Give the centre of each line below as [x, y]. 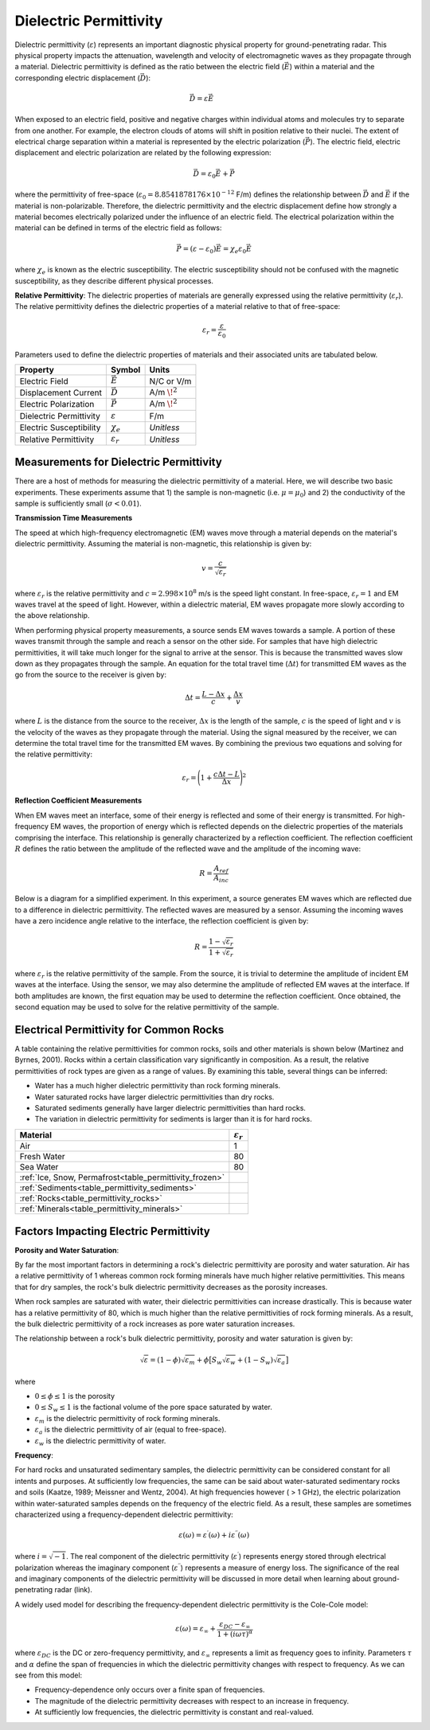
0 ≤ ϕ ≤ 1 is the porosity [75, 1396]
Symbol [125, 370]
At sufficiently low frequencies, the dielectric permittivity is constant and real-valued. [174, 1712]
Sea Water [39, 1167]
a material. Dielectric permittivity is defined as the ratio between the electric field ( [149, 67]
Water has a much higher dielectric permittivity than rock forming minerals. [158, 1086]
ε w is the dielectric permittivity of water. [100, 1441]
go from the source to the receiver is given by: [91, 675]
